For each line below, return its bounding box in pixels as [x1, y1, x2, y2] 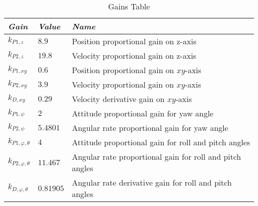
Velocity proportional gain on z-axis [71, 50, 196, 61]
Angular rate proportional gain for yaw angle [71, 122, 228, 133]
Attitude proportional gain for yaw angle [71, 107, 214, 119]
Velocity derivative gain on [71, 93, 165, 104]
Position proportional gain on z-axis [71, 35, 196, 47]
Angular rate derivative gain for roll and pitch [71, 177, 232, 188]
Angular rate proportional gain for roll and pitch [71, 151, 241, 162]
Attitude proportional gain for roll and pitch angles [71, 136, 250, 148]
